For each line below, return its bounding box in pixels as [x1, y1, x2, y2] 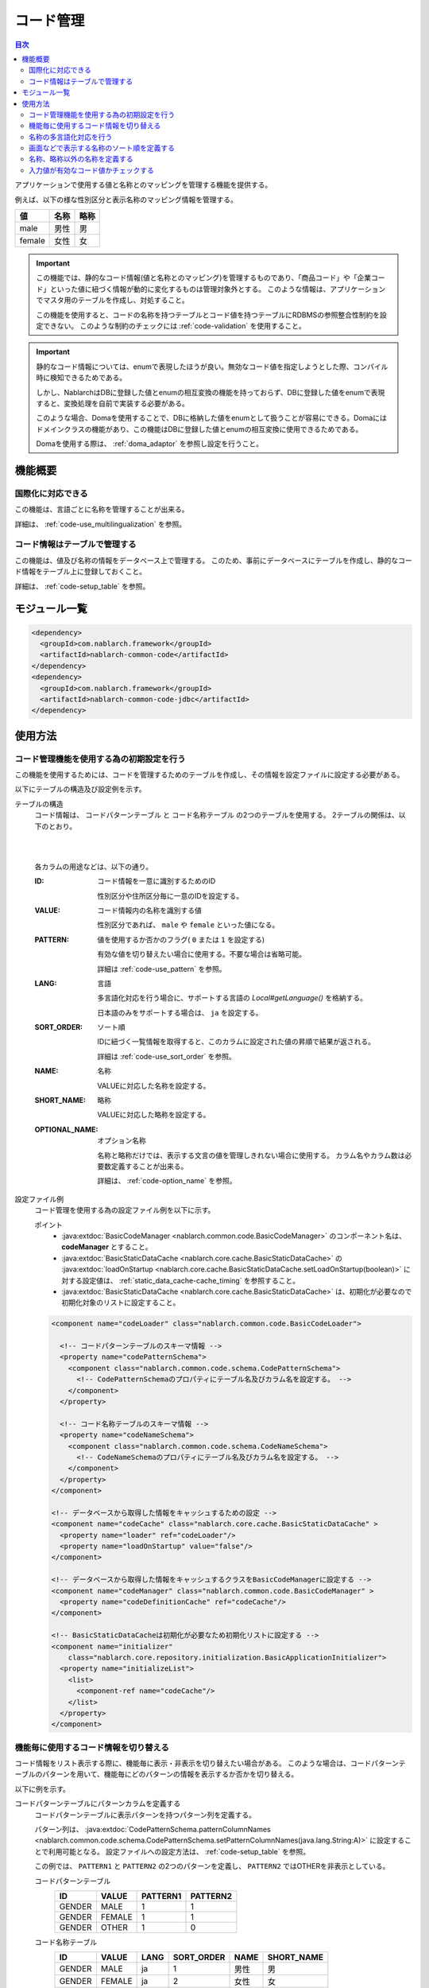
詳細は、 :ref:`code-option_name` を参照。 [97, 1176, 237, 1186]
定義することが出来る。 [110, 1161, 188, 1171]
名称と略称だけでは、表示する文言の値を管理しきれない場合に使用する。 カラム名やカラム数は [97, 1150, 405, 1160]
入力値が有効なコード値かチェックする [29, 165, 154, 175]
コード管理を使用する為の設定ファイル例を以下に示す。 [34, 1206, 215, 1215]
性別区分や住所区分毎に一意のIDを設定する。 [97, 891, 244, 900]
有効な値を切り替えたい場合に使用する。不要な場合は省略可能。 [97, 949, 306, 959]
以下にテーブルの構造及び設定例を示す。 [14, 784, 146, 794]
